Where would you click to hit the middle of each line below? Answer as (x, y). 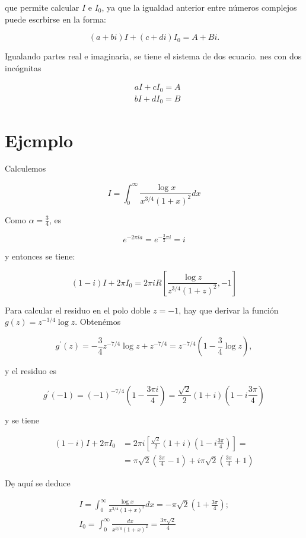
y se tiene (22, 420)
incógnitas (23, 67)
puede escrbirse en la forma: (55, 19)
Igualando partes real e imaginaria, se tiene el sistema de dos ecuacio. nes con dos (153, 56)
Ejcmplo (39, 140)
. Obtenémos (98, 322)
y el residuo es (31, 371)
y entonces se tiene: (40, 256)
